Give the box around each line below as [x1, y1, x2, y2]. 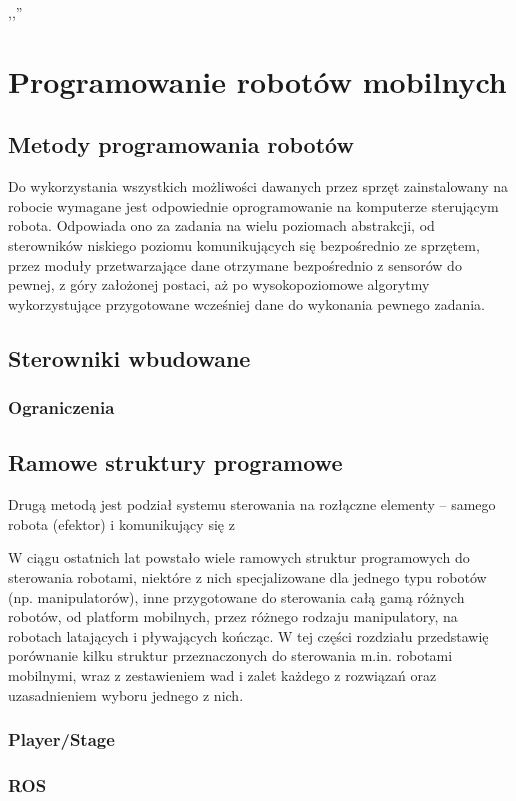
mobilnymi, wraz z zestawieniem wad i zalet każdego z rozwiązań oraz [8, 664, 437, 685]
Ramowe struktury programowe [8, 447, 343, 478]
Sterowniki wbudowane [8, 342, 251, 373]
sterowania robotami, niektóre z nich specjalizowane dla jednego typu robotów [8, 566, 487, 587]
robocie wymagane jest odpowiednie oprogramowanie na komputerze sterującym [8, 195, 499, 216]
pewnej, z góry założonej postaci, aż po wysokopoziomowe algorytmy [8, 274, 430, 295]
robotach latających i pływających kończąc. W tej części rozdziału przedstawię [8, 625, 489, 646]
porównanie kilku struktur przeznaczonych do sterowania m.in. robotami [8, 645, 453, 666]
